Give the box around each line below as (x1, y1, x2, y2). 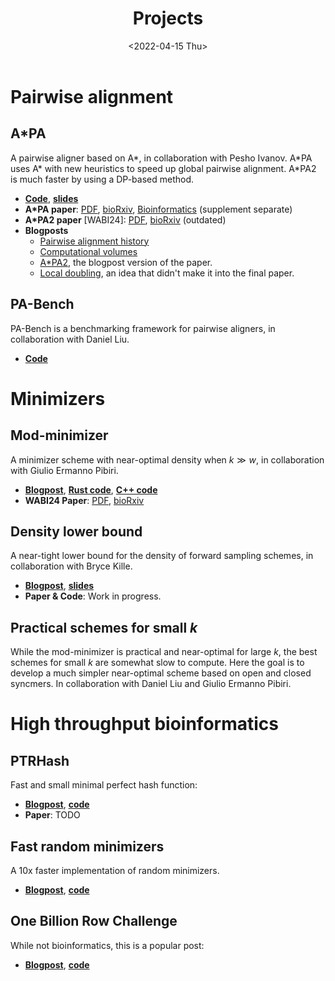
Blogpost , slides (24, 580, 95, 592)
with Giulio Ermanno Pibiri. (10, 464, 119, 476)
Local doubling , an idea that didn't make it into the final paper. (39, 267, 295, 279)
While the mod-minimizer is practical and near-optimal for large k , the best (10, 646, 318, 658)
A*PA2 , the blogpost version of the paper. (39, 256, 213, 268)
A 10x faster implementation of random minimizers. (10, 865, 220, 876)
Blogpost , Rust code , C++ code (24, 483, 158, 496)
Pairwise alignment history (39, 235, 150, 247)
